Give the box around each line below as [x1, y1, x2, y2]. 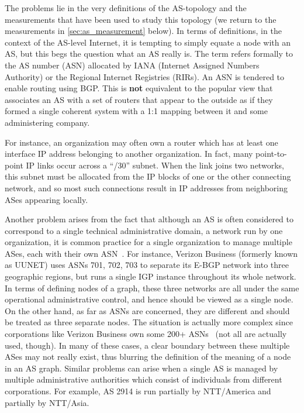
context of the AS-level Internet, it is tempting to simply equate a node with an [5, 36, 291, 48]
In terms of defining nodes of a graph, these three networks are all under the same [5, 281, 299, 294]
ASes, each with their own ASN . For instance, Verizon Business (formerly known [5, 247, 298, 259]
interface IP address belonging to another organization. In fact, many [5, 147, 253, 160]
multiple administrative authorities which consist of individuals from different [5, 373, 282, 386]
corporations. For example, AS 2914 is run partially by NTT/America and [5, 385, 271, 397]
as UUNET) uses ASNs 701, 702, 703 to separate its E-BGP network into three [5, 259, 289, 271]
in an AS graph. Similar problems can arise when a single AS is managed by [5, 362, 278, 374]
